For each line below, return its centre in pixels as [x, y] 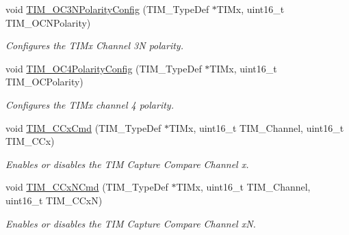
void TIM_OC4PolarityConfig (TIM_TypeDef [104, 68]
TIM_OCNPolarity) [48, 22]
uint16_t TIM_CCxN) [54, 200]
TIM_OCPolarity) [44, 82]
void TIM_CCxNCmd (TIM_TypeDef [87, 187]
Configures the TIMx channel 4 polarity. [90, 104]
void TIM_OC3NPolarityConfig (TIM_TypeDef [107, 9]
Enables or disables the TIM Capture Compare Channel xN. [131, 223]
